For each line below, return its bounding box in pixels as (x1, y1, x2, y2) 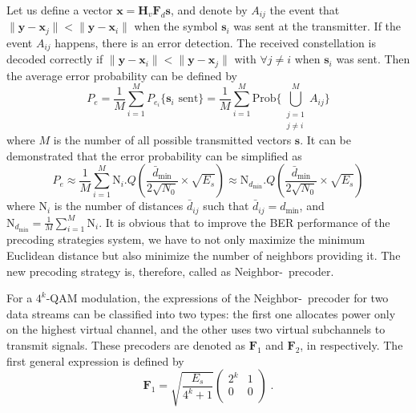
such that (203, 197, 249, 214)
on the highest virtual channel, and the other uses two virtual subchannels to (6, 321, 386, 338)
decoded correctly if (6, 51, 103, 67)
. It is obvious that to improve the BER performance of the (99, 213, 390, 230)
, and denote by (170, 2, 248, 18)
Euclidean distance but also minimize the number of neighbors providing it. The (6, 247, 401, 263)
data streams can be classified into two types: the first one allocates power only (6, 305, 396, 322)
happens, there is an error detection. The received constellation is (55, 34, 376, 51)
